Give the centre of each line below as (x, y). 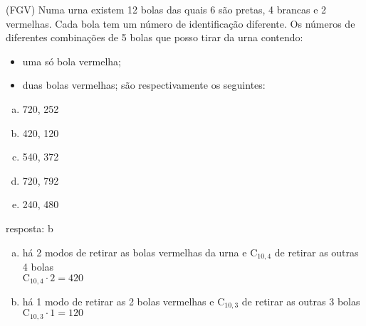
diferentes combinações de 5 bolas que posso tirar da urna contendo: (155, 37)
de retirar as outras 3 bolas (301, 301)
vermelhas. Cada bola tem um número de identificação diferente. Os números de (181, 23)
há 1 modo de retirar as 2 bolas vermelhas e (118, 301)
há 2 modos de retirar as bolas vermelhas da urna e (135, 252)
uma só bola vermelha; (72, 61)
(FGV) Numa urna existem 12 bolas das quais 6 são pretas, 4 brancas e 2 (166, 9)
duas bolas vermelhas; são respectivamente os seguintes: (144, 85)
